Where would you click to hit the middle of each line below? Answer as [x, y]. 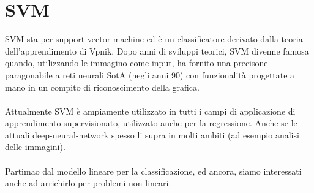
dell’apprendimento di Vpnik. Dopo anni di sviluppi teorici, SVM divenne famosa [157, 51]
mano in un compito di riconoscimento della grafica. [102, 87]
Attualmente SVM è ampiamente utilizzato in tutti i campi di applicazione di [150, 111]
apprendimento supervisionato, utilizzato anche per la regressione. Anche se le [151, 123]
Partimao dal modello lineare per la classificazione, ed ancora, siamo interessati [153, 171]
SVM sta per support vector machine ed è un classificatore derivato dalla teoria [154, 39]
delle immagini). [35, 147]
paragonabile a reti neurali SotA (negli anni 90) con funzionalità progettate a [150, 74]
